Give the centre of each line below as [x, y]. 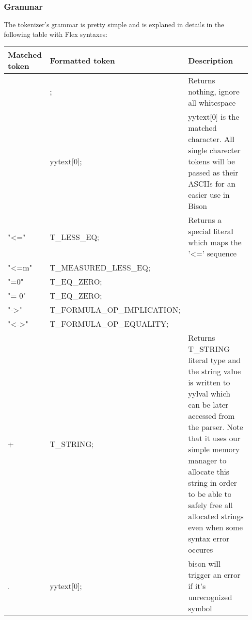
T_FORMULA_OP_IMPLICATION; [115, 310]
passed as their [213, 173]
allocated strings [216, 516]
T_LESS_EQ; [74, 237]
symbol [200, 608]
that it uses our [214, 438]
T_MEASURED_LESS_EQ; [100, 268]
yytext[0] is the [214, 117]
